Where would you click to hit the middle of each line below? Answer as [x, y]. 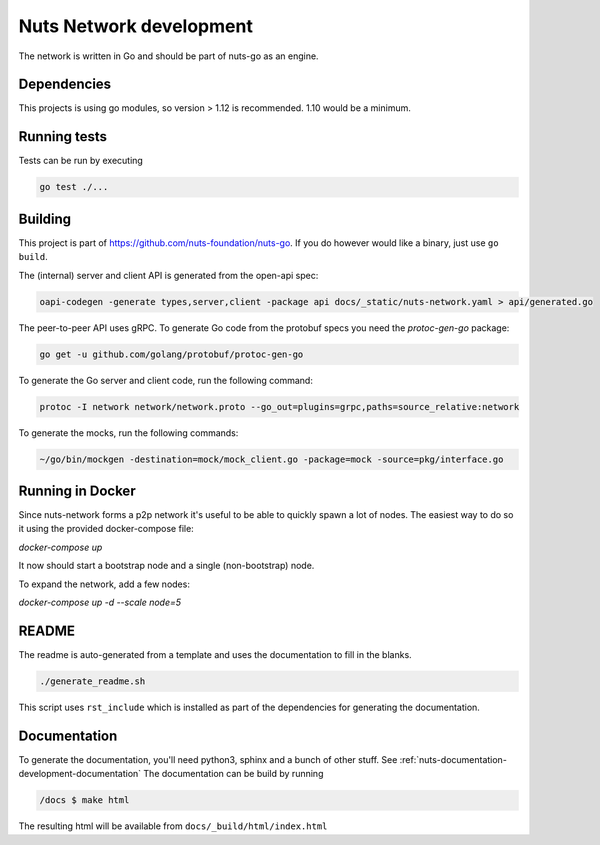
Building [45, 218]
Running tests [63, 136]
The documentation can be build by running [233, 774]
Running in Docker [77, 490]
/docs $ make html [84, 800]
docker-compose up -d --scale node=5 [100, 602]
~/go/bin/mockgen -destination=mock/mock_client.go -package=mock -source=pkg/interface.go [271, 459]
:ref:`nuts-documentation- [453, 759]
